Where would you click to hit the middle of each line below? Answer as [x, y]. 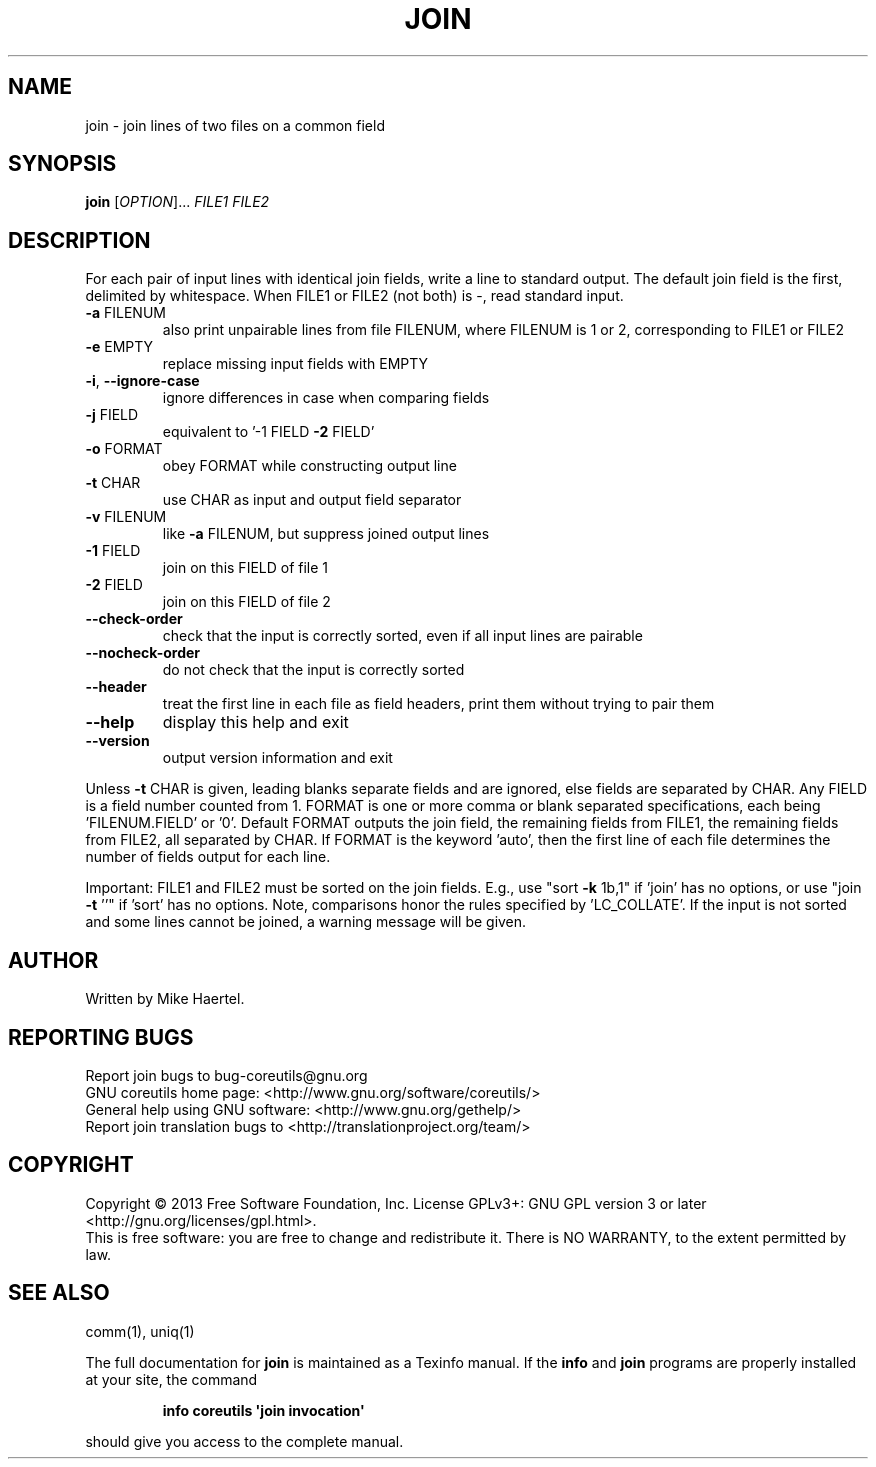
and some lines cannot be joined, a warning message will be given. [306, 922]
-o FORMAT [124, 449]
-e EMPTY [119, 347]
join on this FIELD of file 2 [246, 602]
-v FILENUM [126, 517]
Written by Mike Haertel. [165, 999]
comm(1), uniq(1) [140, 1331]
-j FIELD [112, 415]
